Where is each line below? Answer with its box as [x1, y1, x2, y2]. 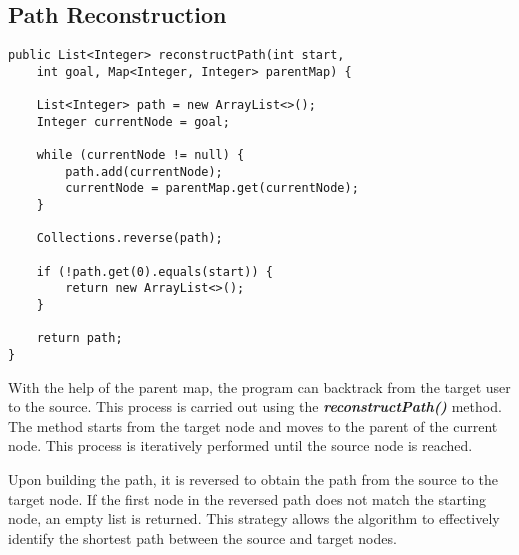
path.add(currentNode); [65, 164, 223, 179]
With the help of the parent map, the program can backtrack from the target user [8, 376, 511, 397]
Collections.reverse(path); [36, 231, 223, 246]
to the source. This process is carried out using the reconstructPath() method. [8, 396, 502, 417]
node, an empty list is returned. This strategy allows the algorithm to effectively [8, 508, 500, 529]
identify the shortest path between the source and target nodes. [8, 527, 397, 548]
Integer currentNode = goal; [36, 114, 230, 129]
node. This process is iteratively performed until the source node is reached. [8, 435, 473, 456]
